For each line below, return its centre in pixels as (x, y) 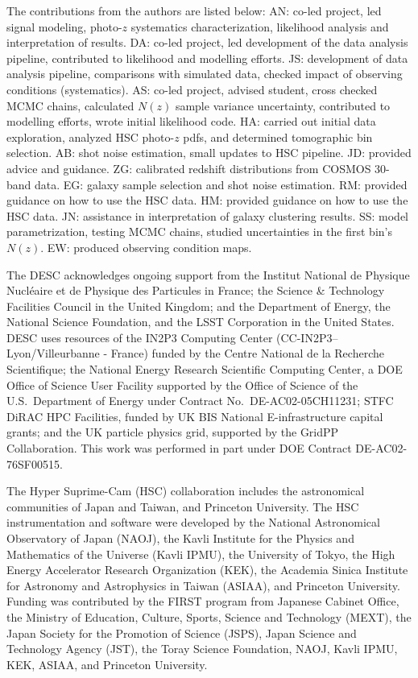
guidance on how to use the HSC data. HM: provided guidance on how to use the (207, 200)
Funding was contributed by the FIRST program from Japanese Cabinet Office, (203, 601)
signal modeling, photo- (64, 26)
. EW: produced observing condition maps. (146, 247)
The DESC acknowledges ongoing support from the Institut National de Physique (208, 274)
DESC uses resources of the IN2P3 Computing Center (140, 337)
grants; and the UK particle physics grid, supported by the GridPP (173, 432)
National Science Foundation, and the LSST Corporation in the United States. (201, 322)
